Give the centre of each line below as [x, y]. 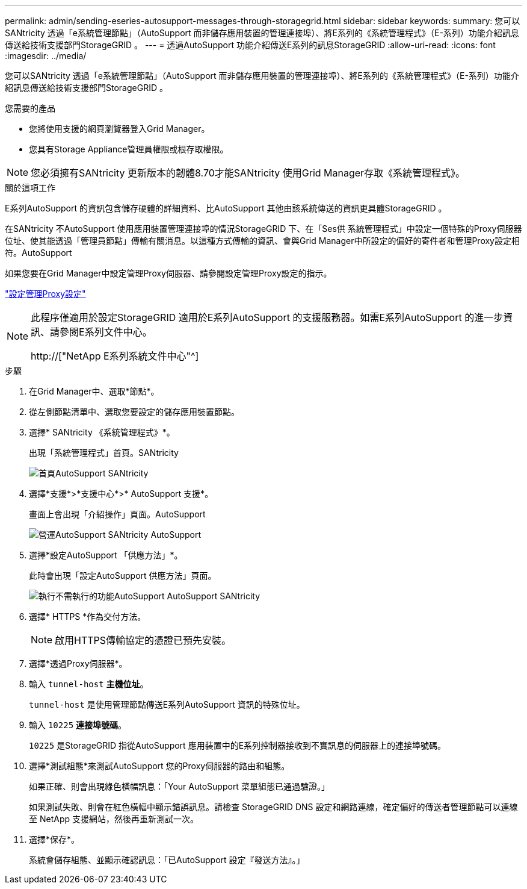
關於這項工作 [30, 188]
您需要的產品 [30, 108]
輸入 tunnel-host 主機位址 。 [89, 684]
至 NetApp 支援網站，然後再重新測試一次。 [114, 819]
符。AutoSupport [39, 253]
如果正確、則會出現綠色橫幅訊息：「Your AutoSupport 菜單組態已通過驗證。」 [179, 786]
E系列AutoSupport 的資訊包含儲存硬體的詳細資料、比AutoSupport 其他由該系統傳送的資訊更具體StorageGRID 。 [226, 208]
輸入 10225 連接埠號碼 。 [78, 725]
